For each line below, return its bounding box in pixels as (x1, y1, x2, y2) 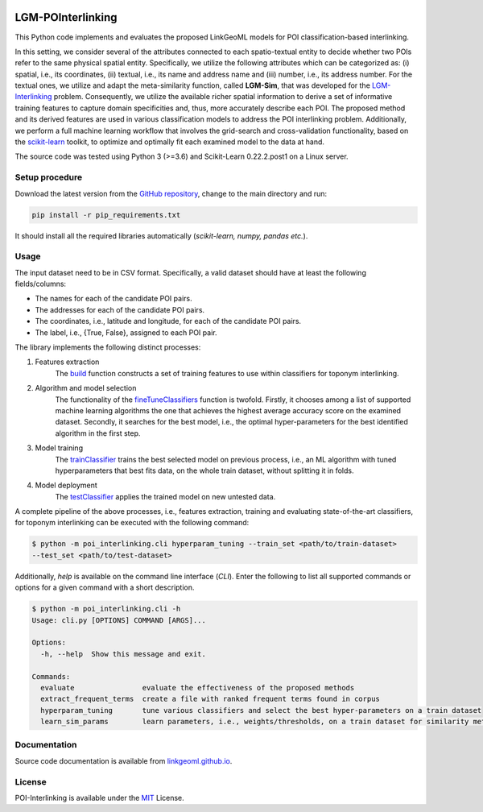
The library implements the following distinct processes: (14, 342, 201, 352)
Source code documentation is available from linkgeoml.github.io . (14, 756, 233, 765)
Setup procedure (14, 172, 83, 183)
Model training (35, 443, 84, 453)
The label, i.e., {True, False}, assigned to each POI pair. (35, 327, 217, 338)
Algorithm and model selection (35, 383, 137, 393)
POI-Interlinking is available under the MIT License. (14, 793, 184, 802)
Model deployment (35, 480, 98, 491)
